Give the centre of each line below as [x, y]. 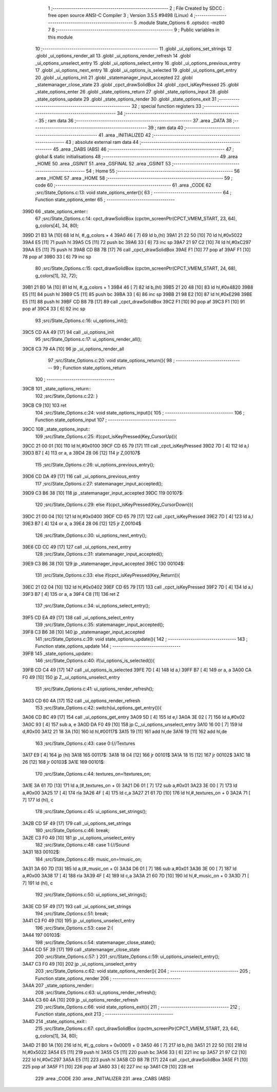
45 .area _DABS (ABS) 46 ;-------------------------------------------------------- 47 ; [144, 149]
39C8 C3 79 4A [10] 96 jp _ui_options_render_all [73, 349]
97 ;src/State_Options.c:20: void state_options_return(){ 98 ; [111, 361]
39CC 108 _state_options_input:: [56, 429]
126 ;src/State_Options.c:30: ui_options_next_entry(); [91, 535]
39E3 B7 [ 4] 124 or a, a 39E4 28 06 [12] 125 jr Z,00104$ [82, 523]
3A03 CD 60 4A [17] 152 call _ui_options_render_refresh [81, 701]
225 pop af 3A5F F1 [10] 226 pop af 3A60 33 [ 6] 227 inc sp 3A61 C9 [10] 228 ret [108, 1067]
